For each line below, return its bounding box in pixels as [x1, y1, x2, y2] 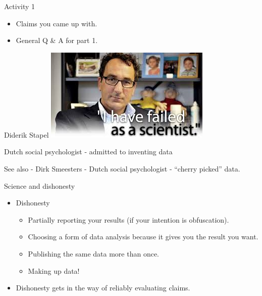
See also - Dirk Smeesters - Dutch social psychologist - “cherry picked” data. [4, 163, 240, 174]
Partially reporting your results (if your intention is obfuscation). [28, 214, 229, 225]
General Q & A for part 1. [16, 35, 98, 46]
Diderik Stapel [4, 129, 49, 140]
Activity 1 [4, 1, 35, 11]
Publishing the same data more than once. [28, 248, 159, 259]
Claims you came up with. [16, 18, 97, 28]
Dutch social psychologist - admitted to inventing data [4, 146, 173, 157]
